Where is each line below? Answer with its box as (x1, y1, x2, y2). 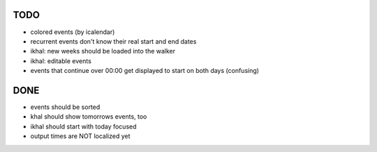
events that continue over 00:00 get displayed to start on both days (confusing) (30, 67, 260, 75)
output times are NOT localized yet (30, 132, 131, 140)
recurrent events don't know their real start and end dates (30, 37, 197, 45)
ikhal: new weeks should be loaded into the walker (30, 47, 176, 56)
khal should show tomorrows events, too (30, 112, 147, 121)
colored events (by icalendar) (30, 28, 115, 36)
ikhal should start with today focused (30, 122, 137, 130)
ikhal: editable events (30, 56, 92, 65)
